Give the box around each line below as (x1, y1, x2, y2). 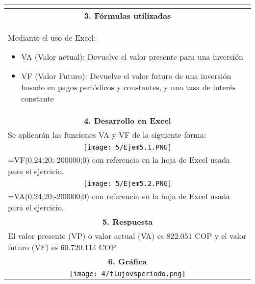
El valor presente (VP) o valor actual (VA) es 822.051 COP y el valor (8, 230, 247, 241)
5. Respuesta (102, 216, 153, 227)
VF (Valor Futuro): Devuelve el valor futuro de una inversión (21, 70, 231, 81)
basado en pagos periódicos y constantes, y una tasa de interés (21, 81, 236, 93)
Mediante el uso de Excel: (8, 32, 96, 43)
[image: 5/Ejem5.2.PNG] (83, 180, 172, 187)
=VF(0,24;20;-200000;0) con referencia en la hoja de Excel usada (8, 154, 230, 165)
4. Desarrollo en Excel (84, 115, 171, 126)
